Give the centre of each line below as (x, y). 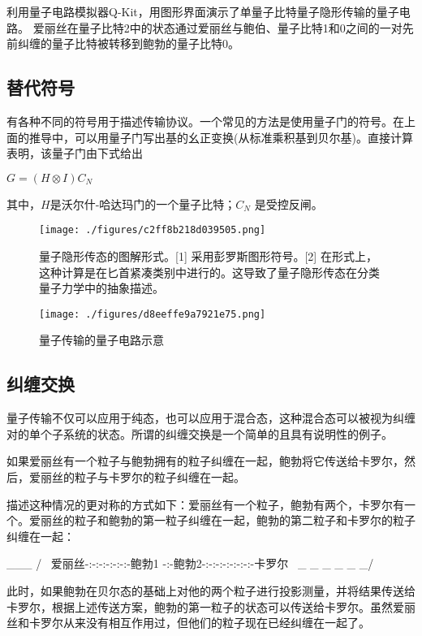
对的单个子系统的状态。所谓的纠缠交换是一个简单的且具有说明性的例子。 (200, 433)
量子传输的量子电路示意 (101, 340)
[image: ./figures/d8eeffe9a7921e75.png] (153, 314)
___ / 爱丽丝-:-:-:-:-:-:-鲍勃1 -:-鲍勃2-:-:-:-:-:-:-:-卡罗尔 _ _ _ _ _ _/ (190, 563)
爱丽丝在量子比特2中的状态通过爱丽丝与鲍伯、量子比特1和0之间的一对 (217, 27)
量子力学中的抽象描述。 (101, 288)
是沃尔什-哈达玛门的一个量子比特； (143, 203)
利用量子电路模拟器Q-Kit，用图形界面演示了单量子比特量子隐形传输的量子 (203, 11)
